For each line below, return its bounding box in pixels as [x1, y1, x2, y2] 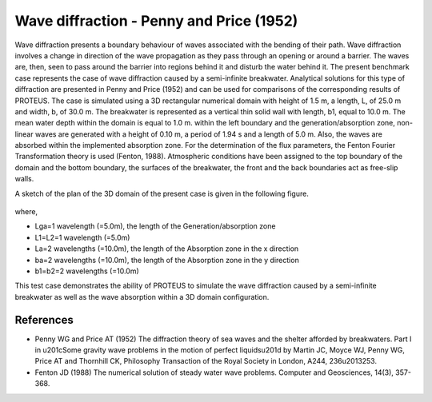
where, [14, 207, 38, 217]
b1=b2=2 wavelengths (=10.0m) [34, 266, 139, 276]
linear [14, 129, 34, 139]
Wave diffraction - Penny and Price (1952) [14, 12, 298, 30]
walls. [14, 174, 34, 184]
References [14, 312, 74, 327]
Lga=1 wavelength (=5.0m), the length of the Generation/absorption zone [34, 221, 276, 231]
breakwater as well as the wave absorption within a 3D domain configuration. [14, 292, 270, 301]
